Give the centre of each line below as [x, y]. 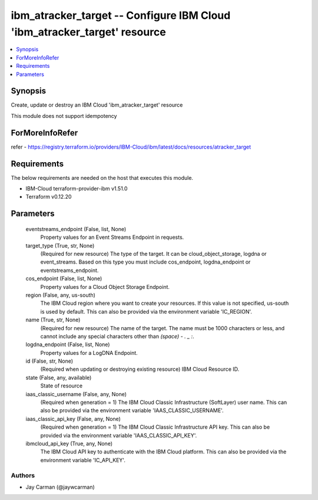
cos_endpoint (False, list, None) [64, 279]
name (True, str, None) [53, 320]
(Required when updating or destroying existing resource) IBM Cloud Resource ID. [140, 369]
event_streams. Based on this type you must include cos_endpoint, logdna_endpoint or [145, 262]
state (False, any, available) [59, 377]
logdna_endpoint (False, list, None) [68, 344]
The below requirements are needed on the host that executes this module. [102, 177]
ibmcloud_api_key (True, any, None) [69, 443]
